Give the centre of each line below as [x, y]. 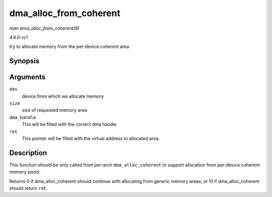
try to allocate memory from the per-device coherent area [69, 47]
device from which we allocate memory [63, 96]
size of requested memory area [55, 110]
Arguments [27, 77]
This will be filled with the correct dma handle [69, 124]
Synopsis [24, 61]
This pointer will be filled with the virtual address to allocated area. [91, 138]
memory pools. [25, 172]
